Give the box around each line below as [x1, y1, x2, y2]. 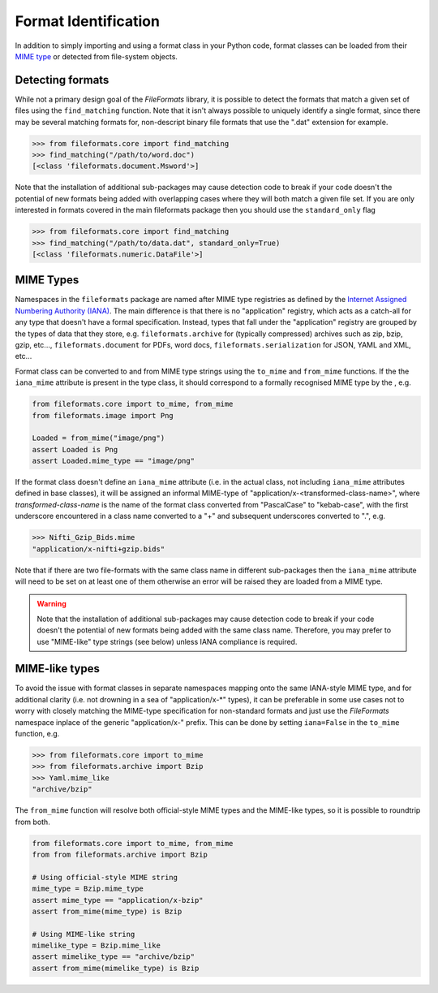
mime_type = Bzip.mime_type [32, 884, 144, 893]
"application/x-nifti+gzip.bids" [32, 544, 165, 554]
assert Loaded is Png [32, 445, 118, 454]
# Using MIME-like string [32, 930, 135, 939]
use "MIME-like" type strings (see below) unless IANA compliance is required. [36, 637, 298, 646]
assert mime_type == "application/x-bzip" [32, 896, 204, 904]
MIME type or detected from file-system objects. [15, 51, 178, 61]
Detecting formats [15, 73, 109, 87]
